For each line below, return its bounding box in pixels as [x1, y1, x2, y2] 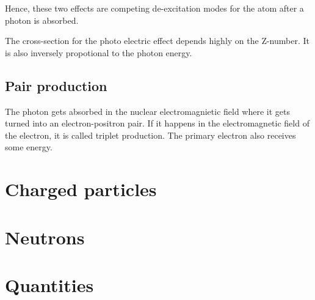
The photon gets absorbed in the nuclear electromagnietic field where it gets [5, 104, 291, 117]
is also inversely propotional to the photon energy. [5, 46, 192, 59]
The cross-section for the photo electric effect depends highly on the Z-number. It [5, 34, 310, 47]
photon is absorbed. [5, 13, 79, 26]
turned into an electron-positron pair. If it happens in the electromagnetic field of [5, 117, 310, 130]
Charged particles [5, 177, 157, 202]
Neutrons [5, 224, 85, 249]
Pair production [5, 76, 107, 95]
